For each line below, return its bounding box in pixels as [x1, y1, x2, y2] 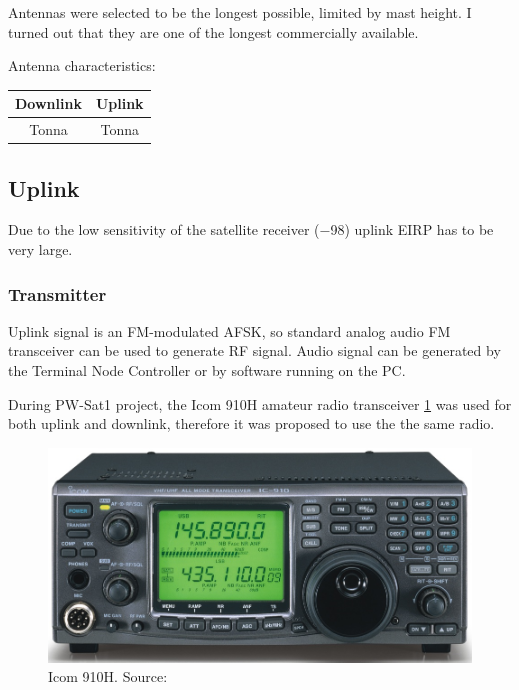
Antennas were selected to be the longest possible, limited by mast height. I [8, 2, 472, 22]
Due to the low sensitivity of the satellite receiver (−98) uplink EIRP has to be [8, 219, 494, 240]
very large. [8, 239, 73, 260]
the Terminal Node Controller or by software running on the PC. [8, 360, 406, 381]
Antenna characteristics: [8, 55, 156, 76]
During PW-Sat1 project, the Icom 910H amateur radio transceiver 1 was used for [8, 393, 512, 414]
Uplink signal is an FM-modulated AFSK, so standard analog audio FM [8, 320, 451, 341]
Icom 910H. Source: [48, 666, 168, 687]
